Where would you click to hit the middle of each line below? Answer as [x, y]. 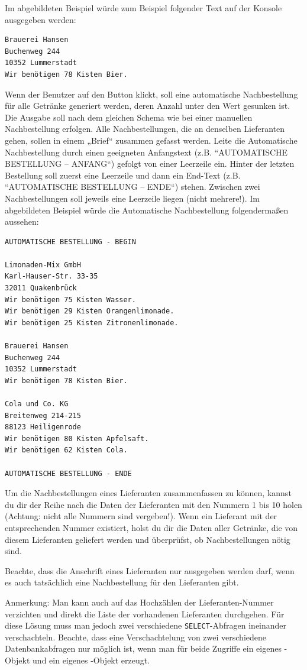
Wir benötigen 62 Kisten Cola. [66, 450]
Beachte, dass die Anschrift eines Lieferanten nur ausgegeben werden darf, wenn [150, 570]
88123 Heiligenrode [43, 427]
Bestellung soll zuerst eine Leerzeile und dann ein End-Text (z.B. [123, 175]
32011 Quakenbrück [41, 288]
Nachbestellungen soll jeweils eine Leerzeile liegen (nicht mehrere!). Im [132, 198]
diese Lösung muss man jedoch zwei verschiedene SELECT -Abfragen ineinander [146, 625]
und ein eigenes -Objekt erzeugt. [91, 660]
